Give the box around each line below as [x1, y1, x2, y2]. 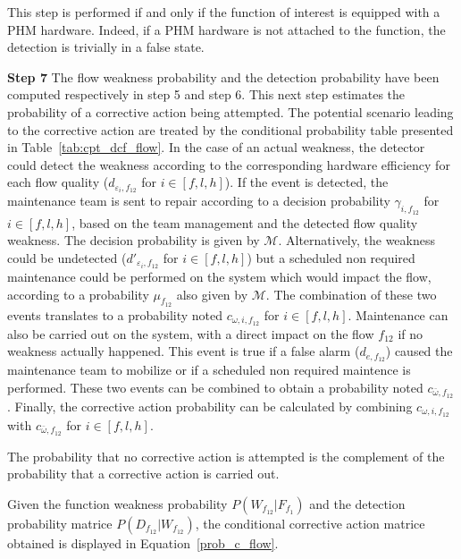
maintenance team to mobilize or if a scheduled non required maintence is [7, 360, 411, 379]
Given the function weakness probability [7, 494, 228, 512]
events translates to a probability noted [7, 305, 223, 324]
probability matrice [7, 513, 113, 532]
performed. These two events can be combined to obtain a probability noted [7, 377, 423, 396]
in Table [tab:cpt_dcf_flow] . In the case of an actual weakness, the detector [7, 138, 425, 157]
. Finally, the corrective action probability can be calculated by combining [7, 396, 413, 415]
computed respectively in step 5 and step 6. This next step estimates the [7, 85, 406, 104]
